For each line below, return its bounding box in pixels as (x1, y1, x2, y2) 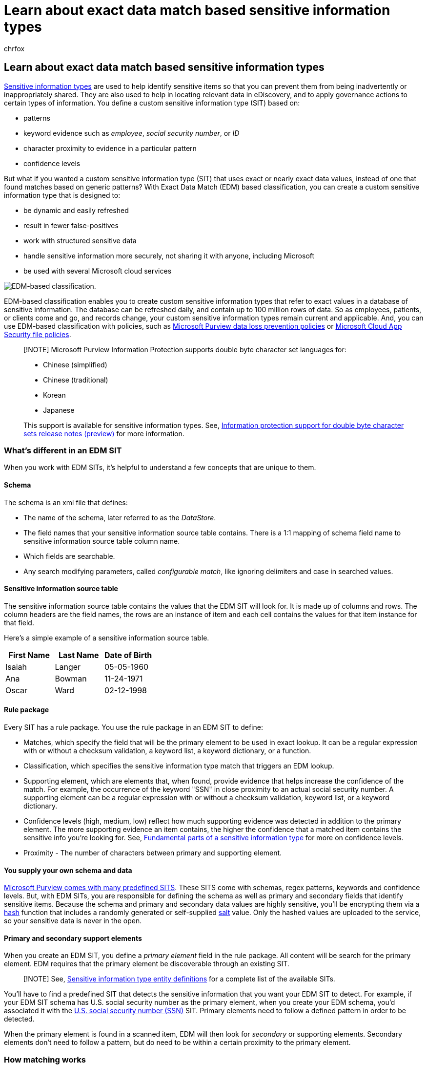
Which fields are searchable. (23, 552, 115, 560)
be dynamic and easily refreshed (23, 206, 129, 214)
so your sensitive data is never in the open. (4, 916, 142, 925)
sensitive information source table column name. (23, 536, 180, 545)
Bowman (55, 673, 87, 683)
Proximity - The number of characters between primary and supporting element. (23, 849, 282, 857)
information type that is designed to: (4, 191, 121, 199)
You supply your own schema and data (4, 866, 132, 874)
